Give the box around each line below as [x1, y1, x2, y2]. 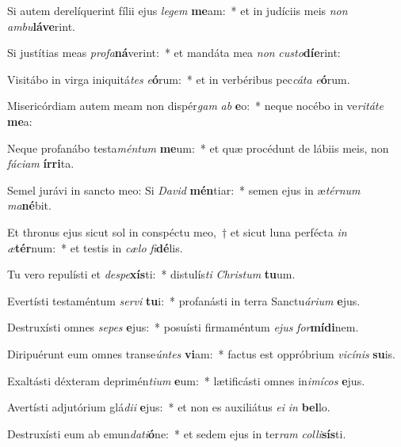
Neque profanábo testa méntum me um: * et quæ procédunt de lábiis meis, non [7, 139, 389, 156]
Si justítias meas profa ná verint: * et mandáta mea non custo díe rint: [7, 44, 341, 61]
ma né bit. [7, 197, 52, 214]
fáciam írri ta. [7, 155, 74, 172]
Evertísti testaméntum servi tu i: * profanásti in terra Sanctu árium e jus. [7, 292, 361, 309]
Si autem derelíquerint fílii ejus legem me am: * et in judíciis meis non [7, 2, 348, 18]
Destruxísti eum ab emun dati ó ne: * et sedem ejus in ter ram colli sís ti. [7, 425, 346, 441]
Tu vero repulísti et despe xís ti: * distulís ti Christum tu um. [7, 266, 296, 282]
